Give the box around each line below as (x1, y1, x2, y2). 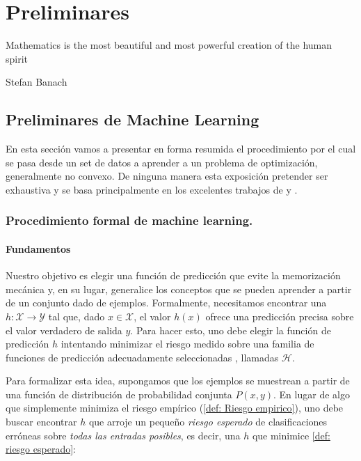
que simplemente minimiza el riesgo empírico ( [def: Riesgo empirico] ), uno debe (6, 400, 344, 415)
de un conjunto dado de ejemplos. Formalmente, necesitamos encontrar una (6, 295, 327, 310)
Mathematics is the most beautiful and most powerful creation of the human (6, 38, 332, 52)
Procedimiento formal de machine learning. (6, 212, 253, 229)
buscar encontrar (6, 414, 77, 429)
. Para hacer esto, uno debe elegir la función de (130, 322, 331, 337)
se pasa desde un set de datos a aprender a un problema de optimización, (6, 155, 318, 169)
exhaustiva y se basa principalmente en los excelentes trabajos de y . (6, 182, 298, 196)
